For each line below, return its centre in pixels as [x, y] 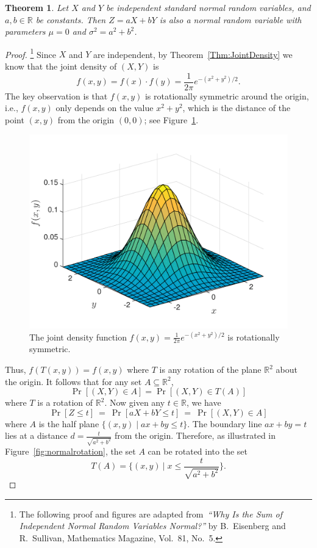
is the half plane [69, 423]
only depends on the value [105, 108]
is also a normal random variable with [230, 19]
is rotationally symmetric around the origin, [227, 96]
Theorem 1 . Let [37, 7]
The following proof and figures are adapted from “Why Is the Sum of [151, 514]
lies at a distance [36, 435]
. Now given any [135, 402]
